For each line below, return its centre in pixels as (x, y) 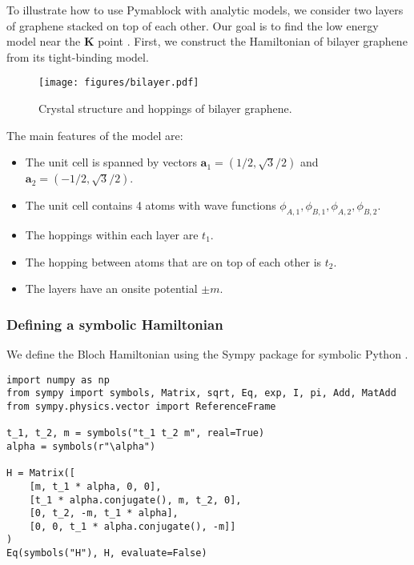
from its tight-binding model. (78, 56)
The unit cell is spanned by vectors (111, 162)
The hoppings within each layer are (112, 235)
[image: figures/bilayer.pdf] (119, 83)
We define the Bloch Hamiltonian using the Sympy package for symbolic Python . (207, 354)
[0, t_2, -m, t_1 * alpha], (104, 513)
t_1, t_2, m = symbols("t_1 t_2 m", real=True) (136, 433)
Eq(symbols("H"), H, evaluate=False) (107, 553)
